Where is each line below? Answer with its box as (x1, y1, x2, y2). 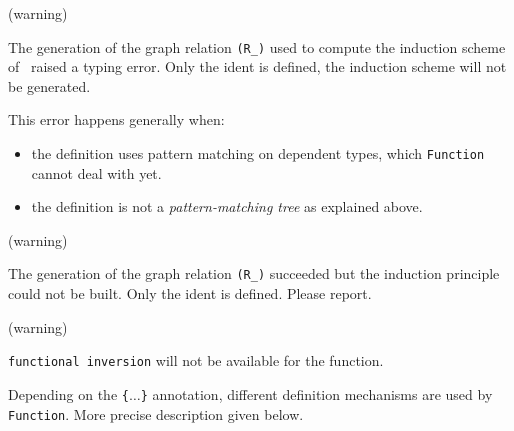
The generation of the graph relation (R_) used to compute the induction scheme (8, 36, 506, 57)
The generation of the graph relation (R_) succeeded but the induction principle (8, 263, 500, 284)
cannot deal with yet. (31, 162, 162, 183)
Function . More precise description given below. (8, 403, 304, 424)
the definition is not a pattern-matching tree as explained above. (31, 196, 423, 217)
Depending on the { (8, 383, 129, 404)
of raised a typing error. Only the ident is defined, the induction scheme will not (8, 56, 507, 77)
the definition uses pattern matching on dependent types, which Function (31, 143, 485, 164)
